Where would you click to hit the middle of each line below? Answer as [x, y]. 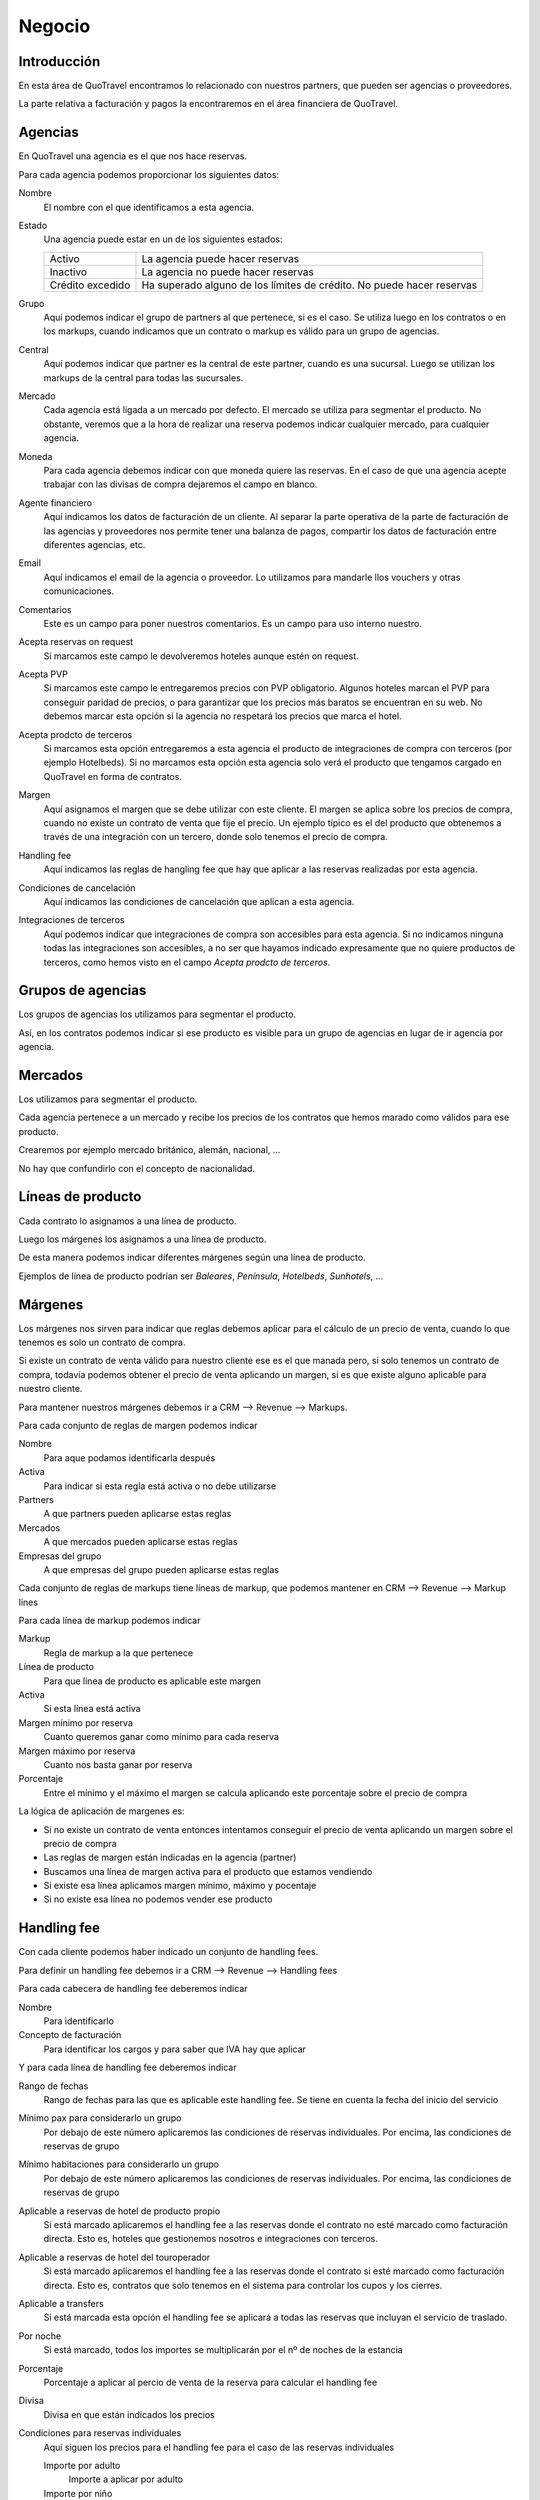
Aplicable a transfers [61, 2303]
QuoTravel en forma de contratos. [112, 776]
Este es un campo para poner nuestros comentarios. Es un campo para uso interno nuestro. [232, 623]
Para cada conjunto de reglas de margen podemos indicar [138, 1425]
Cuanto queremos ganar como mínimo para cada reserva [161, 1737]
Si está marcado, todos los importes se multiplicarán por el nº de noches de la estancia [223, 2350]
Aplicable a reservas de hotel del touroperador [114, 2257]
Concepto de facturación [70, 2035]
